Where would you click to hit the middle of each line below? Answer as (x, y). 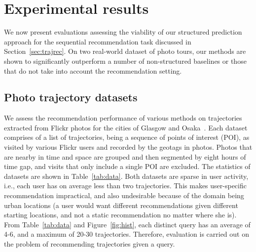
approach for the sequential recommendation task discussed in (98, 41)
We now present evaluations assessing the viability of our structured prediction (123, 32)
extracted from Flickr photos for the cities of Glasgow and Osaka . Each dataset (126, 127)
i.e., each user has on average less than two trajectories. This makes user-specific (125, 186)
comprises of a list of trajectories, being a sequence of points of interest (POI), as (127, 137)
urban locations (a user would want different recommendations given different (121, 205)
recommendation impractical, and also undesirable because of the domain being (124, 195)
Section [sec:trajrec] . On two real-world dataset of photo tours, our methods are (125, 51)
